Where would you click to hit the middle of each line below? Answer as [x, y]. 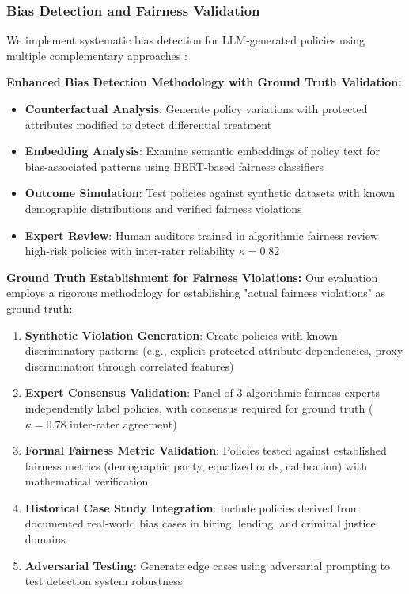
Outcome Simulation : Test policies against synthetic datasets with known [210, 193]
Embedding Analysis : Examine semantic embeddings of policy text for [203, 151]
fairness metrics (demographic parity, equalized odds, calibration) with [196, 465]
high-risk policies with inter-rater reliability [130, 251]
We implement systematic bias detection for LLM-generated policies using [186, 40]
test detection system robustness [104, 581]
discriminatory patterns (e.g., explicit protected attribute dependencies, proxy [214, 350]
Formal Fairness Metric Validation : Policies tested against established [206, 450]
